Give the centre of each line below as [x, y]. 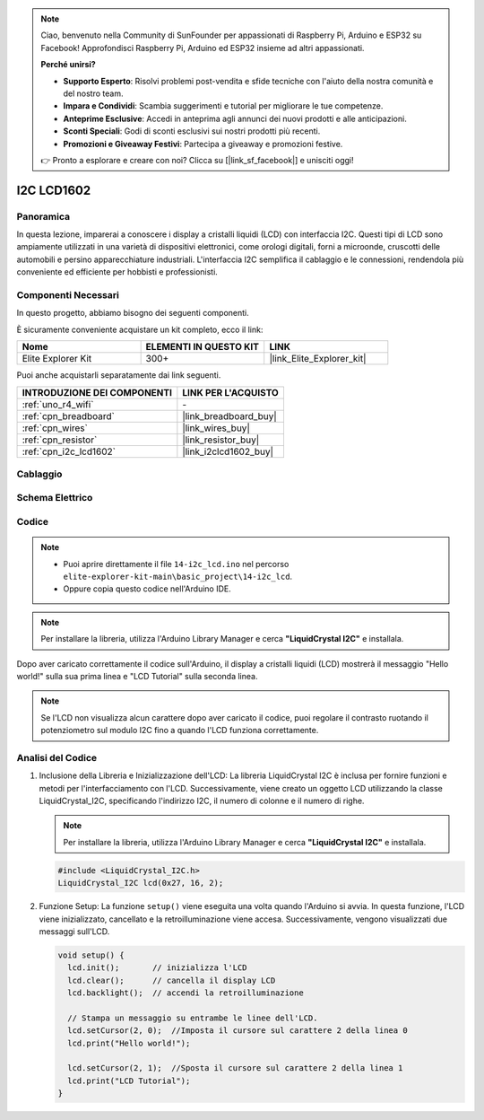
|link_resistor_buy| [221, 440]
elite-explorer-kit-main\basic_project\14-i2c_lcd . [178, 577]
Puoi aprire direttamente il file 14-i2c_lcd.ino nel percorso [176, 564]
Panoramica [43, 216]
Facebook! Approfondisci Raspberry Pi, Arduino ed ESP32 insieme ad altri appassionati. [203, 48]
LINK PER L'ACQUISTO [231, 392]
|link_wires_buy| [216, 428]
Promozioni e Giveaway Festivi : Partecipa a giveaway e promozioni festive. [203, 144]
